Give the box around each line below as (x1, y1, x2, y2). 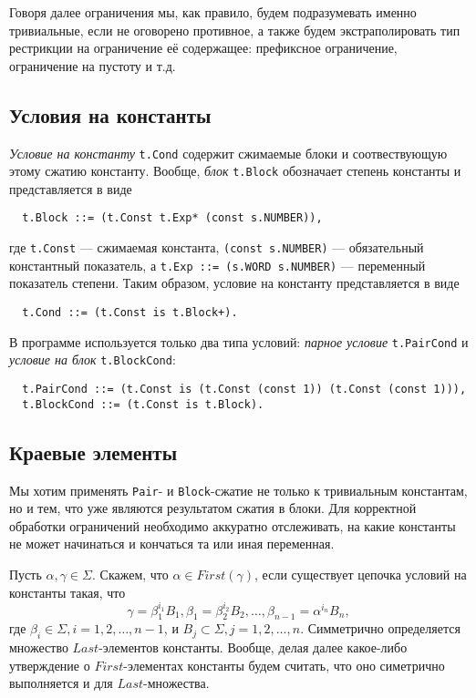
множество (9, 638, 68, 657)
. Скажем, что (91, 564, 169, 583)
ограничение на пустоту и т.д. (9, 56, 176, 75)
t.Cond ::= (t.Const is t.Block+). (22, 306, 238, 320)
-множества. (143, 673, 210, 693)
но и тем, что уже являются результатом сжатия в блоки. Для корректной (9, 498, 417, 518)
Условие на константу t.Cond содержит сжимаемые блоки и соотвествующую (9, 143, 448, 162)
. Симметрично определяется (300, 619, 460, 638)
